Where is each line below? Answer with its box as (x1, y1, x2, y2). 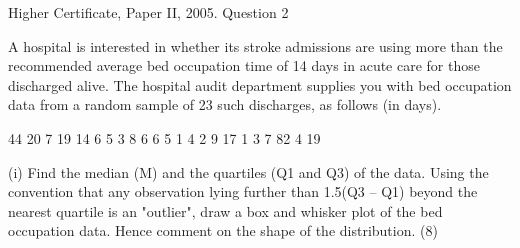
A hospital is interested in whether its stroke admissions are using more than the (8, 35, 503, 56)
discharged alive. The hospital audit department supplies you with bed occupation (8, 74, 512, 95)
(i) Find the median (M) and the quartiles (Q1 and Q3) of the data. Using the (8, 161, 489, 182)
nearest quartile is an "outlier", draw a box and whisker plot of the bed (8, 200, 443, 221)
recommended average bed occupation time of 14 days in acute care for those (8, 55, 480, 76)
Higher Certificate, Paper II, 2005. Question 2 (8, 2, 289, 22)
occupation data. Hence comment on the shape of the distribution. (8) (8, 220, 438, 241)
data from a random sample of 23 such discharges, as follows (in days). (8, 94, 442, 115)
